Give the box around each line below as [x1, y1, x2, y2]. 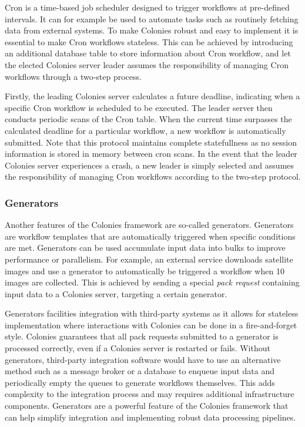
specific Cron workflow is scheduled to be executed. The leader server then [5, 101, 273, 113]
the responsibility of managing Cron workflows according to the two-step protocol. [5, 170, 301, 183]
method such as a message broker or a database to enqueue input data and [5, 365, 274, 377]
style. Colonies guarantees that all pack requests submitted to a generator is [5, 330, 279, 342]
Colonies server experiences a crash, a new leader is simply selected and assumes [5, 159, 294, 171]
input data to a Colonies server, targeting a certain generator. [5, 287, 227, 300]
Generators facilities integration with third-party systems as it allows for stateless [5, 307, 299, 320]
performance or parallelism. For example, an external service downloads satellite [5, 253, 293, 265]
